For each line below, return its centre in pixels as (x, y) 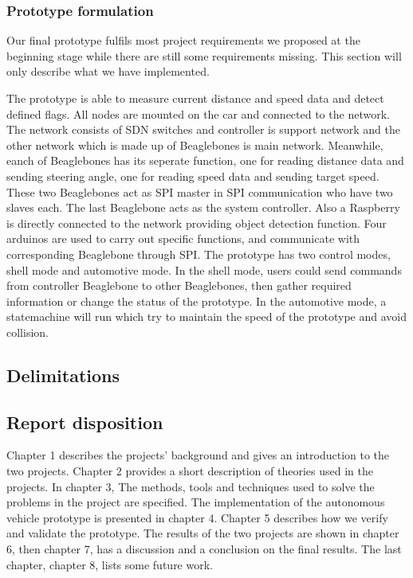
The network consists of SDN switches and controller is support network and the (204, 129)
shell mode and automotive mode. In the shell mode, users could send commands (204, 269)
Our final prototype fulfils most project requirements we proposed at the (183, 40)
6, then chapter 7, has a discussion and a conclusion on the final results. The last (204, 549)
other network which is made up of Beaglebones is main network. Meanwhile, (195, 144)
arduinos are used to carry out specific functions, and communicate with (183, 238)
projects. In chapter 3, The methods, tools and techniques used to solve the (191, 486)
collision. (28, 332)
